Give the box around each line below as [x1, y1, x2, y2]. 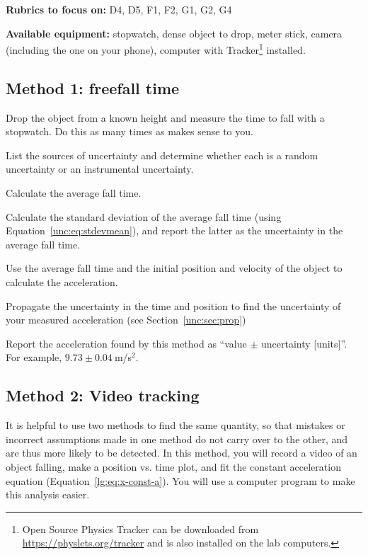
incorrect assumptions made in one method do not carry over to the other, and [6, 431, 348, 446]
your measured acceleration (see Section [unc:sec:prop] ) [6, 312, 246, 327]
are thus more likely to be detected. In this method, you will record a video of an [6, 445, 357, 460]
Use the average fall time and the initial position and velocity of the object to [6, 261, 343, 275]
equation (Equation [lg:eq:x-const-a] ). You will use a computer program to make [6, 473, 355, 488]
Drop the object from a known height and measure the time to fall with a [6, 110, 325, 125]
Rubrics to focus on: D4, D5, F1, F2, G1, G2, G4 [6, 2, 232, 16]
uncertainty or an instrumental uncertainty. [6, 161, 194, 176]
